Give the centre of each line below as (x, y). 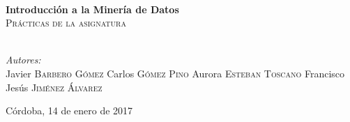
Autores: (23, 60)
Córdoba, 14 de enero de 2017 (69, 110)
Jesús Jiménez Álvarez (54, 87)
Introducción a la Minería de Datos (92, 9)
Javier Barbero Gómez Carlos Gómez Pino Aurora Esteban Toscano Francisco (175, 73)
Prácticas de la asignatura (66, 23)
